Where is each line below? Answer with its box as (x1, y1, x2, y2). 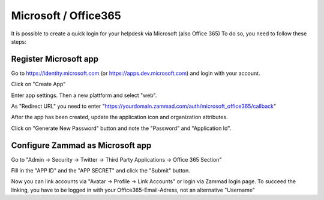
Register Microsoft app (11, 54, 99, 64)
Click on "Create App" (11, 81, 66, 88)
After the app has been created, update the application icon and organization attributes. (11, 114, 228, 121)
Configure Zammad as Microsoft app (11, 140, 152, 150)
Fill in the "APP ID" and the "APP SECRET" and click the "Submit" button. (11, 167, 190, 174)
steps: (11, 38, 26, 45)
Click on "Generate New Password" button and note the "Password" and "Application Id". (11, 125, 232, 132)
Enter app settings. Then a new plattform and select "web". (11, 92, 157, 99)
